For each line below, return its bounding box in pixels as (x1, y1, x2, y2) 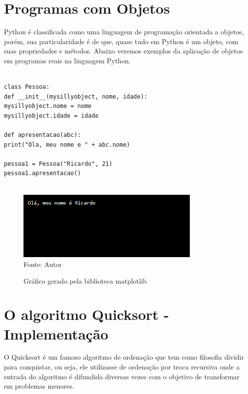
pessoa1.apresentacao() (4, 170, 81, 177)
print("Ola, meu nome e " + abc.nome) (4, 141, 130, 148)
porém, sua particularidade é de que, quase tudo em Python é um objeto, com (4, 36, 238, 46)
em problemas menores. (4, 381, 74, 391)
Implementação (4, 323, 109, 343)
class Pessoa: (4, 83, 50, 91)
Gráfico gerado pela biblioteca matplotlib (23, 275, 147, 286)
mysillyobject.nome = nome (4, 103, 91, 110)
